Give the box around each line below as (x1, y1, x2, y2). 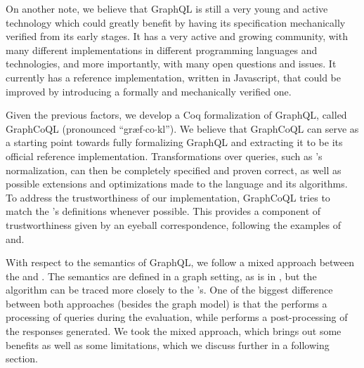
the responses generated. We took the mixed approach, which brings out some (6, 324, 342, 339)
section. (6, 351, 38, 366)
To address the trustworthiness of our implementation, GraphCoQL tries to (6, 190, 330, 204)
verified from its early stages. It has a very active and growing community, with (6, 29, 348, 44)
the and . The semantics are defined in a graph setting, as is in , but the (6, 268, 317, 283)
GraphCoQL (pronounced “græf (6, 121, 143, 136)
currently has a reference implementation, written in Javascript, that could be (6, 70, 341, 84)
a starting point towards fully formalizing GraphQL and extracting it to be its (6, 135, 343, 150)
